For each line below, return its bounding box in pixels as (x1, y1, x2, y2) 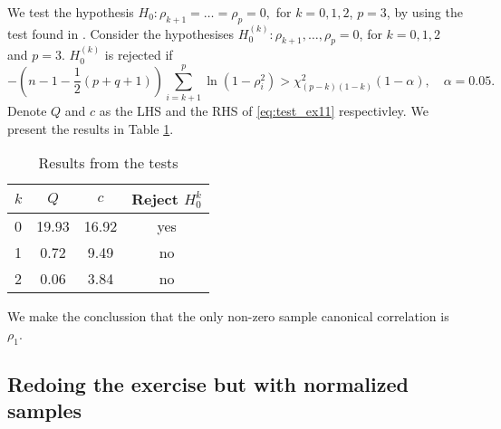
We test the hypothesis (7, 3, 134, 21)
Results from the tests (38, 152, 178, 174)
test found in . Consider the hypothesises (7, 24, 235, 43)
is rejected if (104, 45, 173, 64)
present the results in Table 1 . (7, 119, 174, 138)
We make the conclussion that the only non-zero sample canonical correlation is (7, 307, 449, 326)
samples (7, 396, 82, 424)
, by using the (386, 3, 463, 21)
